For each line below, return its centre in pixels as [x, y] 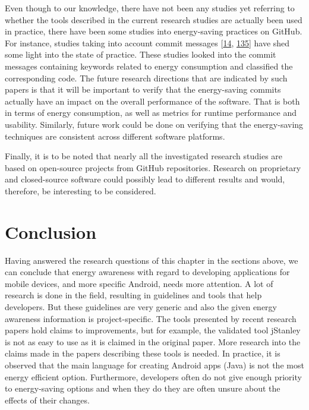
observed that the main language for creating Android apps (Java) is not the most [154, 365]
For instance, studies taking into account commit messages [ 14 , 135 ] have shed [147, 42]
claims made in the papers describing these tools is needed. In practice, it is [143, 353]
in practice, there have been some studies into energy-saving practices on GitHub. [154, 31]
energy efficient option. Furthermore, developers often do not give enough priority [153, 376]
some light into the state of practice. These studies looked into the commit [141, 54]
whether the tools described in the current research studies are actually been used [154, 19]
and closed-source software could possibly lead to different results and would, [145, 179]
